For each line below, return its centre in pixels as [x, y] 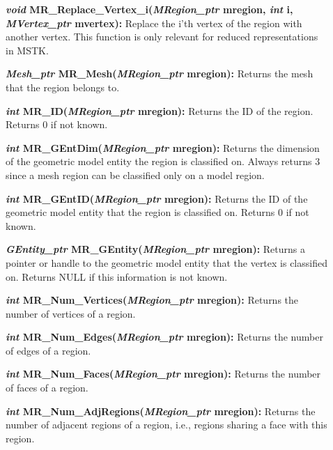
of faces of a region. [47, 388]
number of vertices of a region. [71, 313]
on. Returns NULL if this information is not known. [117, 276]
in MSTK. [27, 50]
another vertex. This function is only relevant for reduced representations [162, 37]
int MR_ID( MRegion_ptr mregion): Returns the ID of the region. [160, 110]
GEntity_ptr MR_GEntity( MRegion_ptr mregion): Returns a [155, 249]
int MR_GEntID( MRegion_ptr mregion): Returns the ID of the [157, 198]
